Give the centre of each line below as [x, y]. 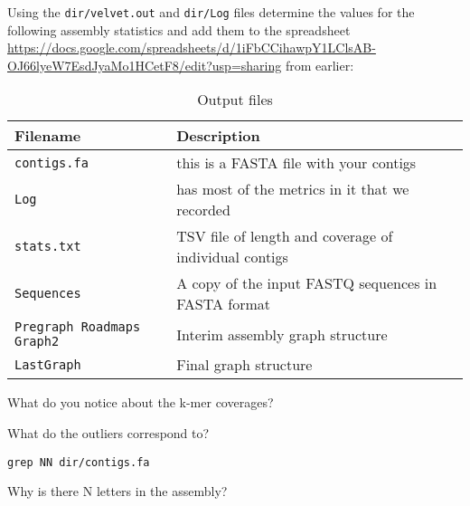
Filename [48, 136]
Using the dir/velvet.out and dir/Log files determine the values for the [211, 12]
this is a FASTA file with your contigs [296, 163]
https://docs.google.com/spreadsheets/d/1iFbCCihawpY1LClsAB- [192, 48]
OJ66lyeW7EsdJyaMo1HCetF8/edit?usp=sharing [145, 65]
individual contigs [232, 257]
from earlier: [320, 65]
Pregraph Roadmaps [78, 327]
